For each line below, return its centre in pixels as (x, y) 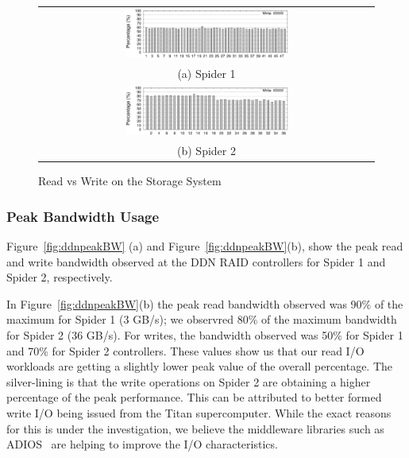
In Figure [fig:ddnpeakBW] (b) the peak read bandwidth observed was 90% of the (205, 303)
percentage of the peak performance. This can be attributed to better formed (194, 397)
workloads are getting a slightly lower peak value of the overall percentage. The (200, 366)
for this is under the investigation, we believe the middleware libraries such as (195, 428)
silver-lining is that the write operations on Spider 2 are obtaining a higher (189, 381)
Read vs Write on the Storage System (130, 181)
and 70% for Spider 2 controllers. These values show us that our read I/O (185, 350)
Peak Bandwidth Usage (83, 216)
